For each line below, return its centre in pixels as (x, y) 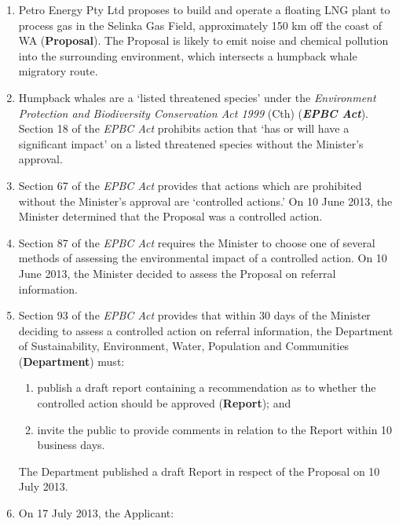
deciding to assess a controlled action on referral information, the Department (206, 330)
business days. (71, 445)
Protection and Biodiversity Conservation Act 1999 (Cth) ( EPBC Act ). (193, 113)
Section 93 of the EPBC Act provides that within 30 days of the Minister (194, 315)
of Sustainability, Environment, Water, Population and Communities (184, 346)
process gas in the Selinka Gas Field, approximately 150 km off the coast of (200, 25)
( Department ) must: (71, 361)
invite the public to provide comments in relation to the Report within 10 (215, 429)
